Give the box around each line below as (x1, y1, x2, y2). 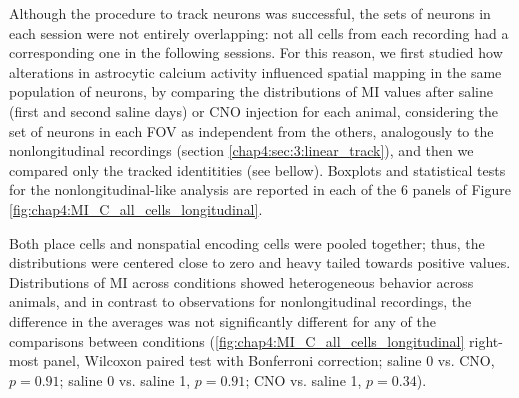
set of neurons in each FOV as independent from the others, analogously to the (9, 120, 494, 141)
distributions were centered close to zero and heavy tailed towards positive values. (9, 252, 511, 273)
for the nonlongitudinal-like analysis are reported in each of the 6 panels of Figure (9, 179, 511, 200)
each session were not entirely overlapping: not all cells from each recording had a (9, 22, 509, 43)
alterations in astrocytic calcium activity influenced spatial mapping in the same (9, 61, 502, 82)
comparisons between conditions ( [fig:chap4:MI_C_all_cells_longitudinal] (9, 330, 465, 351)
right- (469, 330, 503, 351)
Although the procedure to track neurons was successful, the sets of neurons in (9, 3, 491, 23)
